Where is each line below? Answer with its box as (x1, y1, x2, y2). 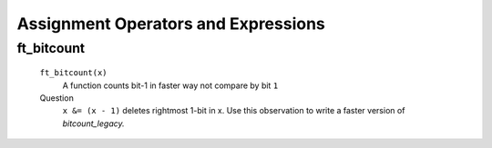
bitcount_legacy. (62, 118, 125, 129)
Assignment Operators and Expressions (16, 14, 325, 34)
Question (39, 92, 75, 104)
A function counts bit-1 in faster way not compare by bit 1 (62, 80, 279, 91)
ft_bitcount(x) (39, 68, 108, 78)
